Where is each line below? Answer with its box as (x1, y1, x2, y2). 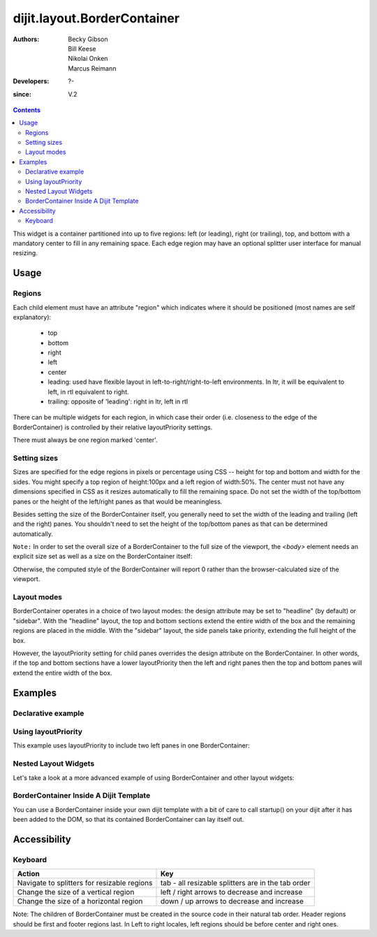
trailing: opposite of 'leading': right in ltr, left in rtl (47, 397, 188, 406)
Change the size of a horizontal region (17, 896, 143, 906)
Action (17, 869, 40, 879)
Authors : (13, 35, 40, 43)
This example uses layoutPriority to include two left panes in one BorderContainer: (13, 741, 251, 750)
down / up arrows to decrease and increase (160, 896, 304, 906)
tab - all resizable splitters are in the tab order (160, 878, 311, 888)
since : (13, 90, 31, 98)
